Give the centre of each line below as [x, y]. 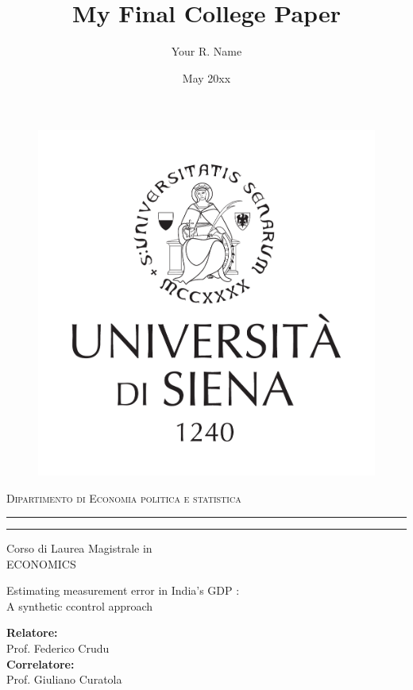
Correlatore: [41, 663]
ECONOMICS [41, 563]
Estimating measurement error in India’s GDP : [123, 590]
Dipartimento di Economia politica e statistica [124, 497]
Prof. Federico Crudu [58, 648]
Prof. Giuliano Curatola [64, 679]
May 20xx [206, 77]
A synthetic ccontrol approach [80, 605]
